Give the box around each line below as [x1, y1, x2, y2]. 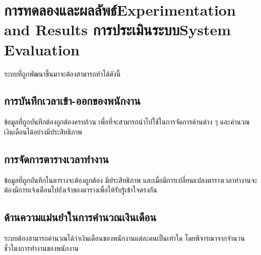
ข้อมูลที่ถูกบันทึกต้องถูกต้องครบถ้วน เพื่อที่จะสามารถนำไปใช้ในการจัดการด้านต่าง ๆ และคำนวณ [4, 116, 250, 127]
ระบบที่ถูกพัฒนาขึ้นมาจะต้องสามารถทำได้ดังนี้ [4, 68, 121, 79]
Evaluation [4, 39, 80, 59]
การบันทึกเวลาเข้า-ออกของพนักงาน [4, 93, 141, 108]
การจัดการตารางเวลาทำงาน [4, 151, 109, 166]
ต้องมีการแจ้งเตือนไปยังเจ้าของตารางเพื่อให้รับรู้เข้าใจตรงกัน [4, 184, 157, 195]
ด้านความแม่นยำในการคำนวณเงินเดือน [4, 209, 157, 225]
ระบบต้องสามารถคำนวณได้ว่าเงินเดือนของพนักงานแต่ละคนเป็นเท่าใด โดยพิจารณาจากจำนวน [4, 233, 245, 243]
